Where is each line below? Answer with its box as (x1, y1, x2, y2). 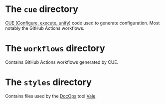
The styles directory (5, 77, 92, 88)
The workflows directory (5, 43, 105, 54)
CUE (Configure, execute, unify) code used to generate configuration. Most (5, 20, 160, 26)
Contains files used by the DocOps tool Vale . (5, 93, 97, 99)
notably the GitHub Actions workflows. (5, 25, 85, 31)
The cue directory (5, 3, 79, 15)
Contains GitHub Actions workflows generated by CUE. (5, 59, 119, 65)
